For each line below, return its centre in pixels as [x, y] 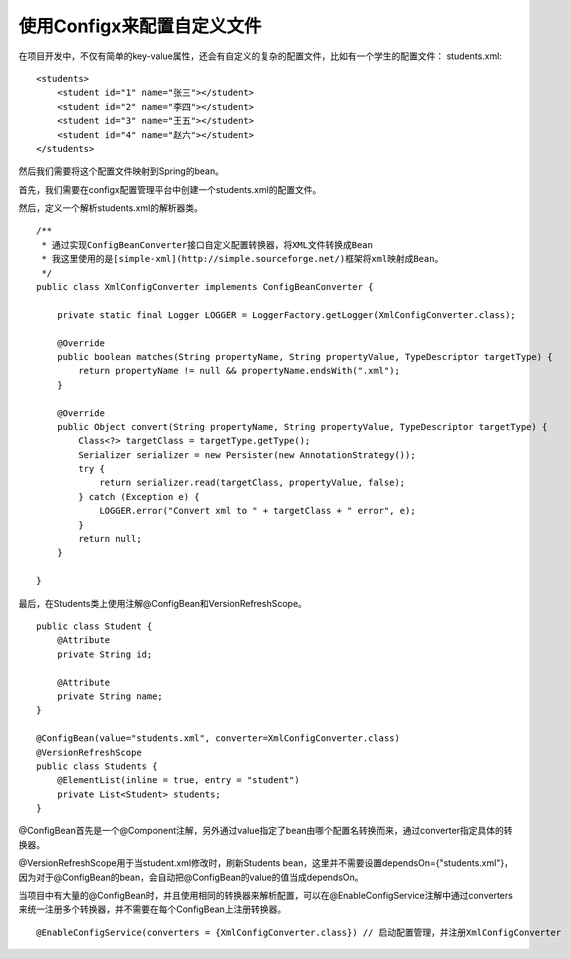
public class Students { [97, 766]
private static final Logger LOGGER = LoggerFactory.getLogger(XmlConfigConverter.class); [286, 314]
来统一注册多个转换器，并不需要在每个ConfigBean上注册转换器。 [152, 909]
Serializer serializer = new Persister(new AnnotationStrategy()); [247, 454]
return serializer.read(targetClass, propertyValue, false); [252, 483]
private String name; [110, 696]
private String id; [104, 654]
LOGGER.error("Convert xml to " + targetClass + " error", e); [257, 511]
